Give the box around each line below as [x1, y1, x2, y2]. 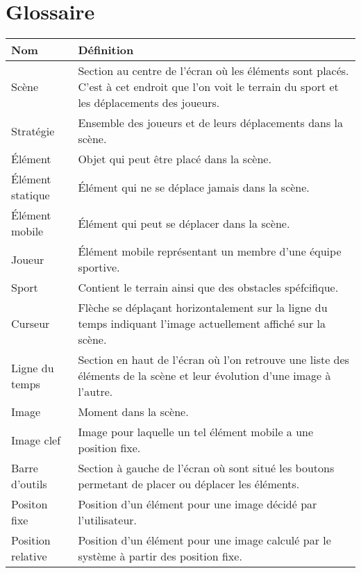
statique [11, 187, 50, 204]
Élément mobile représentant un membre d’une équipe [78, 243, 342, 260]
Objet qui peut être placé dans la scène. [78, 151, 271, 167]
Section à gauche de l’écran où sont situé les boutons [78, 460, 335, 476]
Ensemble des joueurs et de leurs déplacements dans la [78, 115, 344, 131]
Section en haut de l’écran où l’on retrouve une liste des [78, 351, 349, 368]
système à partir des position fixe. [78, 548, 242, 565]
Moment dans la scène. [78, 404, 189, 420]
